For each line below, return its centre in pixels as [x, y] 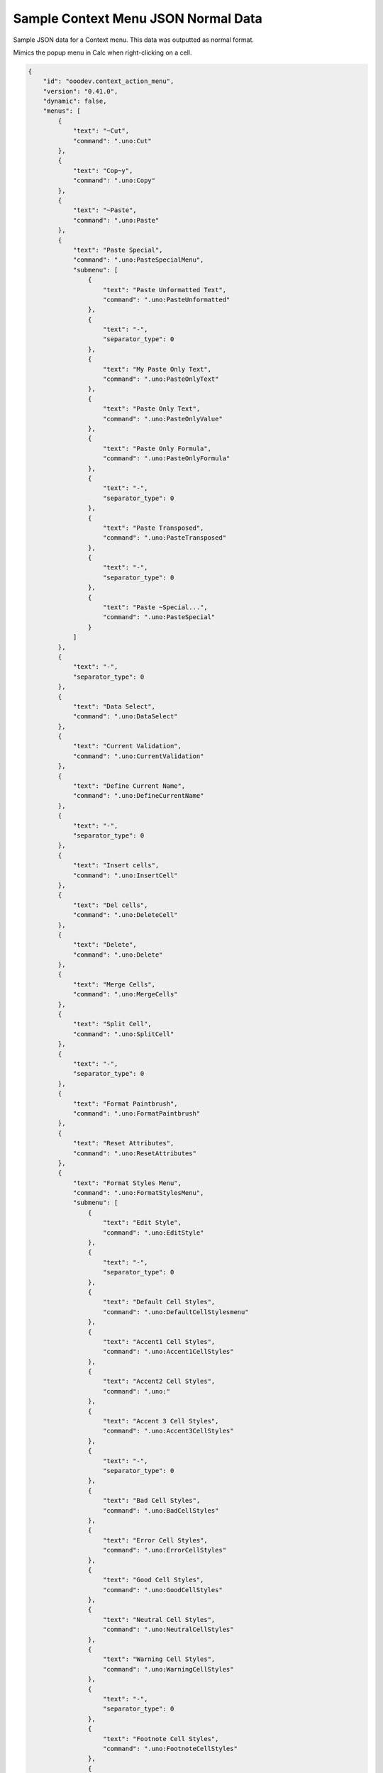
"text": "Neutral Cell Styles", [159, 1619]
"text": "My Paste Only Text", [157, 369]
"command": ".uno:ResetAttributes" [134, 1153]
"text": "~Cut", [101, 131]
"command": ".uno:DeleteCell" [125, 915]
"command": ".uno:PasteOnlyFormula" [167, 458]
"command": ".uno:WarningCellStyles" [168, 1669]
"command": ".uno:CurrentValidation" [138, 756]
